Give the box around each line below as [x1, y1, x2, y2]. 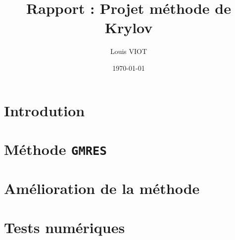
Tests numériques [4, 217, 125, 237]
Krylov [104, 17, 153, 38]
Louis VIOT [110, 46, 147, 56]
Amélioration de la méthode [4, 178, 200, 198]
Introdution [4, 100, 85, 120]
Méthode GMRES [4, 139, 107, 159]
